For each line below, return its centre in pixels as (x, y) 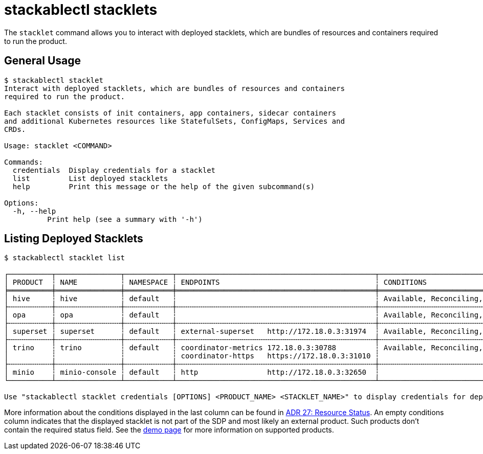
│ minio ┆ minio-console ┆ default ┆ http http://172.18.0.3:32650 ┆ (192, 372)
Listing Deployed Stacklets (74, 239)
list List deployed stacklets (90, 178)
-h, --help (34, 211)
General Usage (43, 61)
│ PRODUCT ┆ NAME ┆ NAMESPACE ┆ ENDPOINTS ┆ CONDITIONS (216, 282)
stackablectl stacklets (81, 10)
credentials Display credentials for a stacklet (114, 170)
